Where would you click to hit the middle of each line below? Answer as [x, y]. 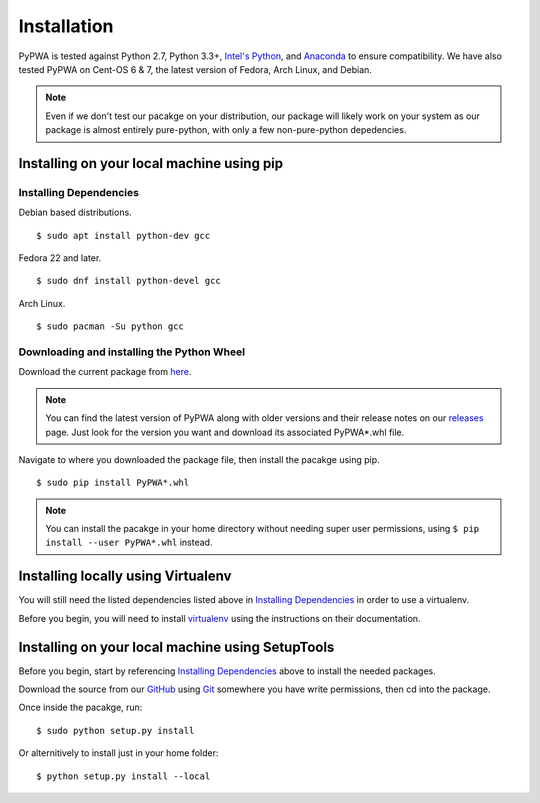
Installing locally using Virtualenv [125, 576]
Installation [66, 26]
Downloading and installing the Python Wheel [131, 352]
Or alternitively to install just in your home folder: [118, 753]
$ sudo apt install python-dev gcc [123, 235]
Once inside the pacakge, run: [80, 707]
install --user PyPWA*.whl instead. [129, 542]
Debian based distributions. [75, 212]
